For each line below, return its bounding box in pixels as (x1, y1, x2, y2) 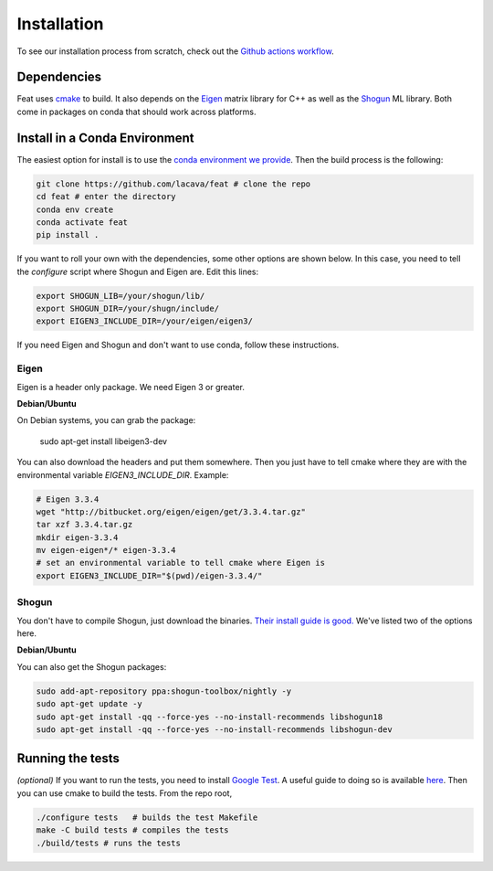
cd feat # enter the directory (36, 192, 177, 202)
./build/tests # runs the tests (36, 837, 182, 848)
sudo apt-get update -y (36, 699, 143, 709)
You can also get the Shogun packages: (16, 661, 167, 672)
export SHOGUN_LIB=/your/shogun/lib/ (36, 291, 205, 301)
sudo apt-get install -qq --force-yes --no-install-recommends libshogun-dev (36, 724, 393, 735)
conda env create (36, 204, 114, 215)
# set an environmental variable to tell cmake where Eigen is (36, 558, 326, 568)
